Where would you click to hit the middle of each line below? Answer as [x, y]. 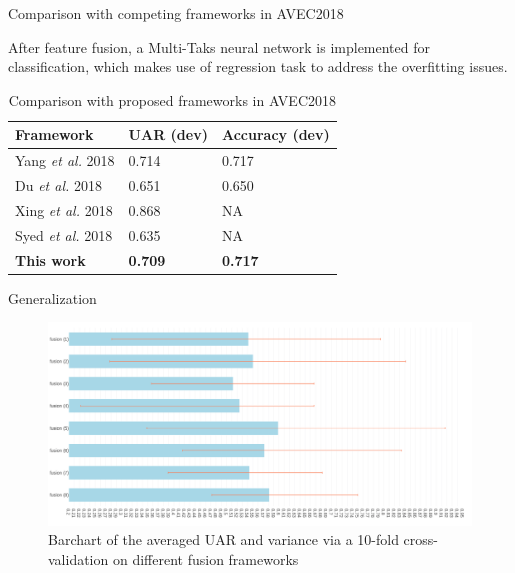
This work [50, 259]
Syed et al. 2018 [64, 234]
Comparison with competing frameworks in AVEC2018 [176, 13]
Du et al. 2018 [58, 185]
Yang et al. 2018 [65, 160]
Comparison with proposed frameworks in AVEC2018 [172, 99]
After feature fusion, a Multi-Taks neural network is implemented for [219, 46]
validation [78, 558]
